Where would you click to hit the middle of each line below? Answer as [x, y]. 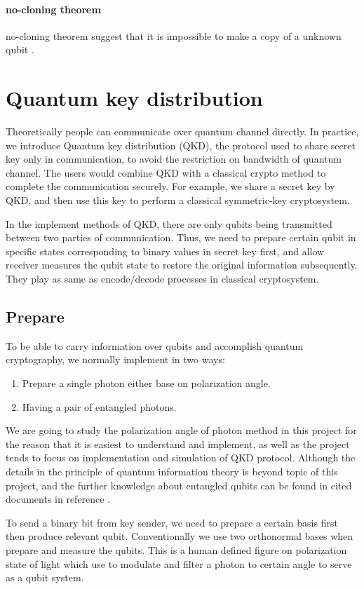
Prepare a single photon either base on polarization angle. [146, 383]
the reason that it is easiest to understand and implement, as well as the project [178, 444]
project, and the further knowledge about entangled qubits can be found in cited [179, 485]
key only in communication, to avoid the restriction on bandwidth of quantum [174, 159]
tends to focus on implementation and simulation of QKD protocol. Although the [181, 458]
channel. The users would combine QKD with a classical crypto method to [166, 172]
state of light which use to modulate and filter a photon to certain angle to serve [179, 563]
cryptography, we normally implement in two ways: [115, 359]
